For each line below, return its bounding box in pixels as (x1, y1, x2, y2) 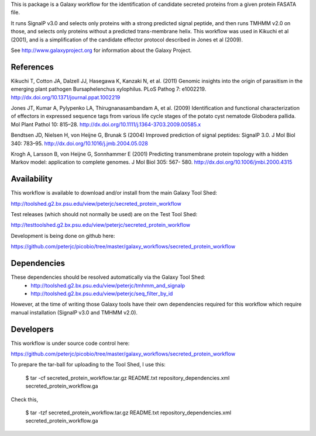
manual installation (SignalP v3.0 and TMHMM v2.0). (11, 309, 138, 316)
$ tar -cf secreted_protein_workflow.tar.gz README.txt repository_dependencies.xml (25, 374, 230, 381)
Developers (11, 324, 54, 334)
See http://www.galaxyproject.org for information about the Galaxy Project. (11, 47, 192, 54)
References (11, 62, 54, 72)
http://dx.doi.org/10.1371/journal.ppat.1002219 (11, 94, 121, 101)
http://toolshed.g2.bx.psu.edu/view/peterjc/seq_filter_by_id (30, 290, 173, 297)
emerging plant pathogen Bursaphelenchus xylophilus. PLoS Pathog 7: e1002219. (11, 85, 207, 93)
